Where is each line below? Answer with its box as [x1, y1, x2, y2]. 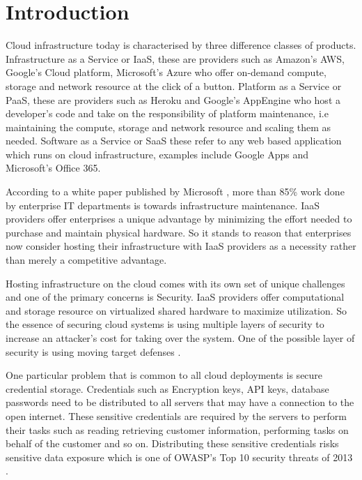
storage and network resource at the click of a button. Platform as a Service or [6, 78, 342, 93]
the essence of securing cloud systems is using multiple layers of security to [6, 317, 324, 331]
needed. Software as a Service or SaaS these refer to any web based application [6, 133, 342, 148]
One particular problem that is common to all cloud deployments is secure [6, 368, 323, 382]
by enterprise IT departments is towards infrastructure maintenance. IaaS [6, 197, 320, 212]
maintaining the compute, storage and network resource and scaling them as [6, 119, 331, 134]
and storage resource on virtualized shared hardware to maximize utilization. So [6, 303, 347, 317]
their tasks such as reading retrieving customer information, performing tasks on [6, 422, 349, 437]
